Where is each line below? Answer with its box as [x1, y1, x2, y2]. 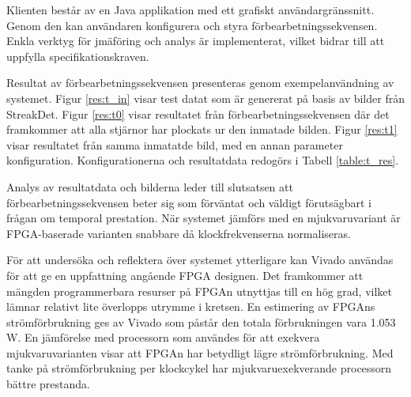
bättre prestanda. [6, 376, 90, 392]
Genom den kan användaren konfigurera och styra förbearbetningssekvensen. [6, 17, 378, 33]
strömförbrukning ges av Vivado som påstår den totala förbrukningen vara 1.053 [6, 313, 396, 330]
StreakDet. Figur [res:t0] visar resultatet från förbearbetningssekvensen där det [6, 105, 390, 122]
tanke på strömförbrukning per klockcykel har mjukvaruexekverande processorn [6, 360, 392, 376]
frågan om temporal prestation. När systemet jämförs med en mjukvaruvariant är [6, 210, 401, 226]
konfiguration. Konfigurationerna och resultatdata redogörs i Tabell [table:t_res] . [6, 152, 399, 168]
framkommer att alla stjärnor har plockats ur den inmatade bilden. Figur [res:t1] [6, 121, 398, 138]
